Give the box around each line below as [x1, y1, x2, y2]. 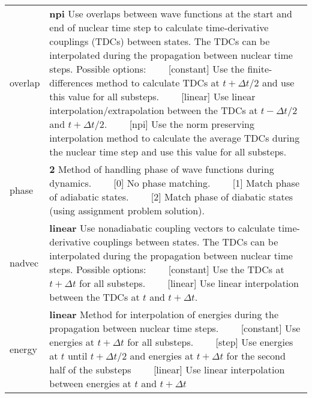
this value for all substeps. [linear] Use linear [49, 89, 256, 103]
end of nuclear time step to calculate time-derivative [49, 20, 269, 34]
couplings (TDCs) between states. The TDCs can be [49, 34, 270, 48]
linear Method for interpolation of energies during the [49, 307, 279, 321]
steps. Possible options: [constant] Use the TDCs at [49, 262, 284, 276]
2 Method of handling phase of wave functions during [49, 162, 274, 176]
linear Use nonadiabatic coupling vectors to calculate [49, 221, 275, 235]
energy [10, 342, 37, 356]
